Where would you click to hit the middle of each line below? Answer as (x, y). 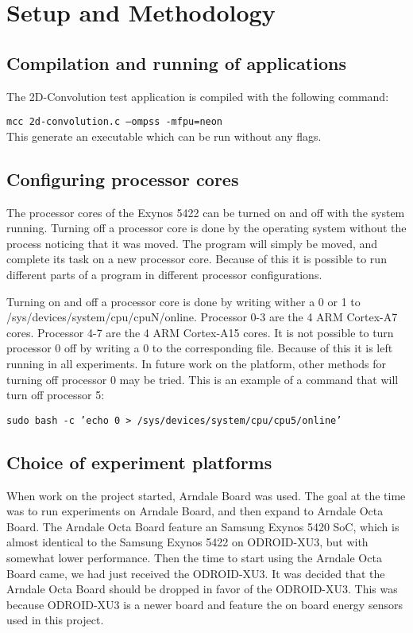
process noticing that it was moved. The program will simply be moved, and (192, 243)
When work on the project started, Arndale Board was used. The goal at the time (206, 495)
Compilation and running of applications (176, 62)
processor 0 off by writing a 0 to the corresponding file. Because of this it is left (200, 348)
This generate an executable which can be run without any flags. (164, 136)
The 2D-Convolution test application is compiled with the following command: (198, 96)
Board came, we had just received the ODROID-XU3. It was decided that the (196, 573)
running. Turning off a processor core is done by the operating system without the (206, 228)
